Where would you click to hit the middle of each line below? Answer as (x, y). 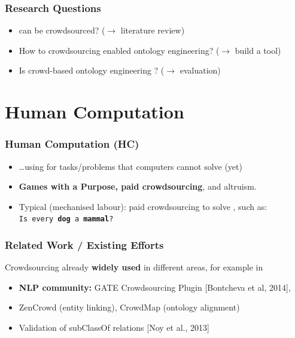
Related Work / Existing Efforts (84, 244)
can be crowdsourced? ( (62, 30)
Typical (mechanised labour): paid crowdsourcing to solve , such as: (143, 206)
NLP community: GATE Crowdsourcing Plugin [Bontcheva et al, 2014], (155, 287)
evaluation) (200, 70)
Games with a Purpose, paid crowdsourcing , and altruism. (138, 186)
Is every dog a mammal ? (66, 219)
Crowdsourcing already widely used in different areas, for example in (134, 267)
